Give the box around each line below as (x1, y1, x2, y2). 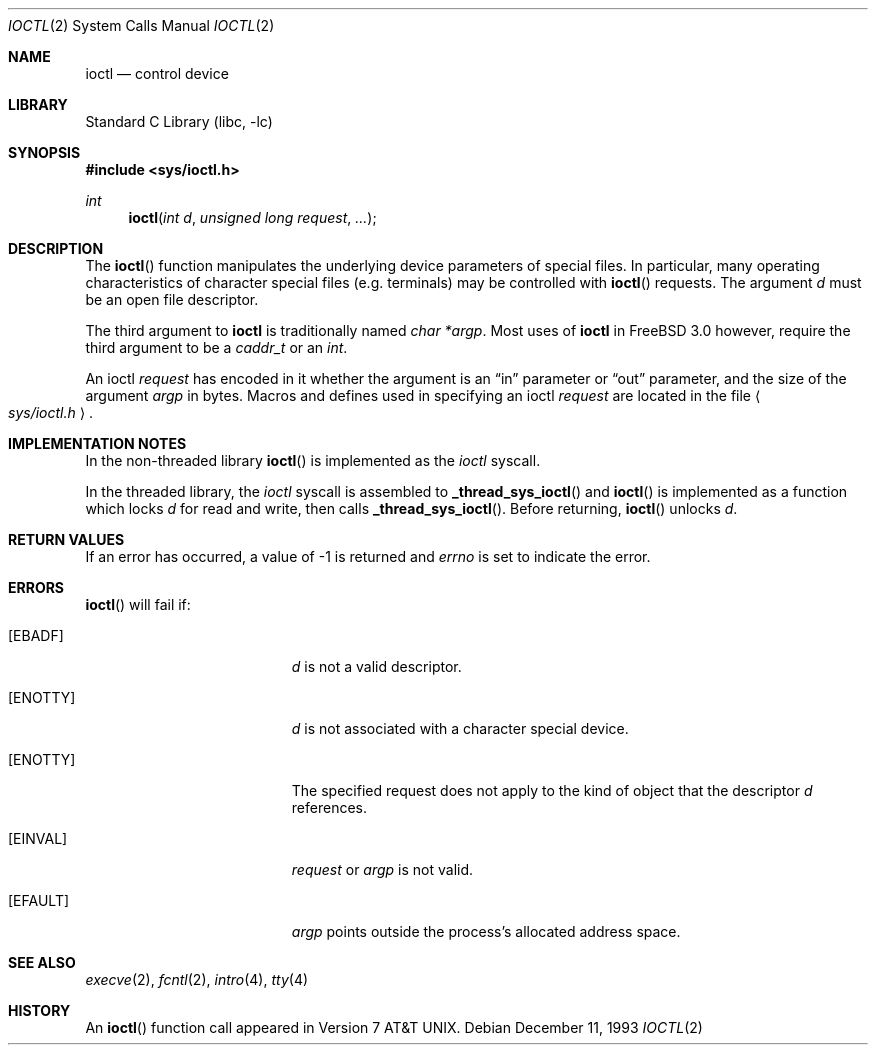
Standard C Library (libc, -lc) (85, 113, 273, 130)
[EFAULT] (8, 892, 70, 909)
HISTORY (8, 1002, 71, 1019)
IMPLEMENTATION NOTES (8, 435, 187, 452)
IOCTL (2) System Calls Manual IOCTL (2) (8, 17, 275, 34)
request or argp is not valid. (291, 861, 474, 878)
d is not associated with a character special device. (291, 720, 629, 737)
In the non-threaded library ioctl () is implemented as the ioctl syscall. (85, 452, 541, 469)
